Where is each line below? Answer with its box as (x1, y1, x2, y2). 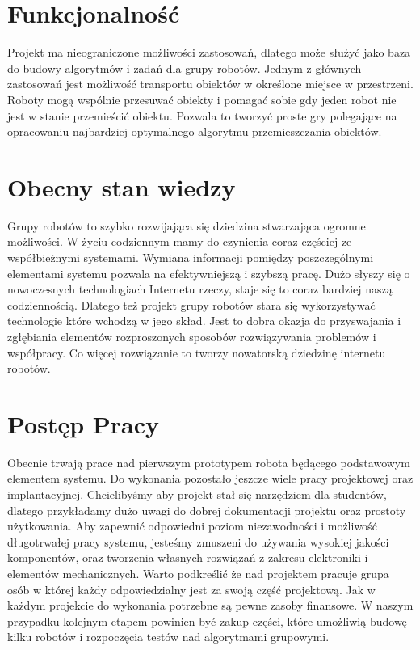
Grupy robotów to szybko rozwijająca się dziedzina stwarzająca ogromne (7, 217, 366, 234)
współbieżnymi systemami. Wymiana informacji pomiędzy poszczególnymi (7, 249, 374, 265)
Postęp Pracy (7, 407, 160, 440)
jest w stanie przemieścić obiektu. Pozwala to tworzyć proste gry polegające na (7, 107, 397, 124)
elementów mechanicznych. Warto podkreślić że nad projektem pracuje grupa (7, 565, 389, 582)
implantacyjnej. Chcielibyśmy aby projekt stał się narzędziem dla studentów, (7, 486, 387, 503)
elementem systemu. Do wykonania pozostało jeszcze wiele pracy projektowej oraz (7, 470, 414, 487)
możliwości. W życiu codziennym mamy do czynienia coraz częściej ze (7, 233, 352, 250)
